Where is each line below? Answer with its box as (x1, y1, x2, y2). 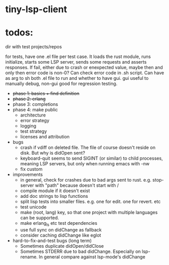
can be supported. (20, 215, 60, 221)
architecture (20, 112, 46, 118)
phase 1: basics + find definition (12, 91, 80, 97)
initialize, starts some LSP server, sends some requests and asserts (5, 59, 147, 65)
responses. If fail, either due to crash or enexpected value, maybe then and (5, 65, 163, 71)
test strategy (20, 128, 47, 134)
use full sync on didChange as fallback (20, 226, 102, 232)
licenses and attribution (20, 134, 70, 140)
